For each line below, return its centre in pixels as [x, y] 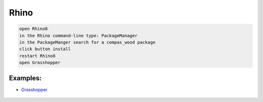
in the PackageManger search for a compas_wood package [87, 42]
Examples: [25, 78]
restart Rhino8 [37, 56]
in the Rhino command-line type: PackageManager [78, 36]
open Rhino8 [34, 29]
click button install [45, 49]
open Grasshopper [40, 63]
